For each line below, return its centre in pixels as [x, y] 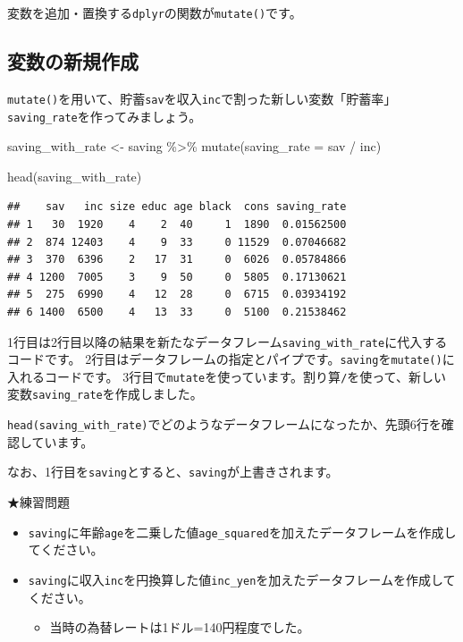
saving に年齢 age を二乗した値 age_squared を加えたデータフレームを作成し [242, 532]
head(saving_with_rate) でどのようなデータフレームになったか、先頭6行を [224, 424]
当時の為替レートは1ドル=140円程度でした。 [180, 627]
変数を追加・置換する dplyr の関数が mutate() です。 [155, 13]
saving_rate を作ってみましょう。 [105, 116]
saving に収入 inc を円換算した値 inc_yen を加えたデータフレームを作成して [242, 579]
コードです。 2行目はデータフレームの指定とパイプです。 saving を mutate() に [231, 359]
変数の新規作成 [73, 61]
